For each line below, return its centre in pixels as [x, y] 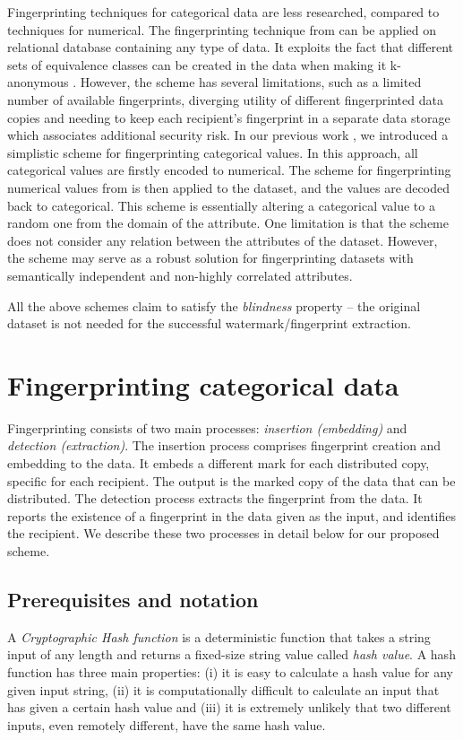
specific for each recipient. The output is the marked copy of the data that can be [231, 480]
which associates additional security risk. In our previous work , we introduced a [228, 135]
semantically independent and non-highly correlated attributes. [180, 275]
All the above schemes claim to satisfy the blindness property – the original [214, 305]
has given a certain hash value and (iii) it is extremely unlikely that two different [229, 707]
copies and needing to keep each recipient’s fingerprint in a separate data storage [229, 117]
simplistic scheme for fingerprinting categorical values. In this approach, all [213, 152]
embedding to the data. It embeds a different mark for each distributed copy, [219, 463]
